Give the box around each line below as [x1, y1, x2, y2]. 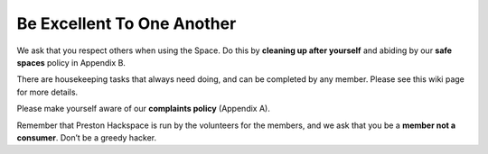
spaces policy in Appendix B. [16, 57, 127, 68]
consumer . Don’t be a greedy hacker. [16, 131, 157, 143]
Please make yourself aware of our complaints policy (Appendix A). [16, 104, 270, 114]
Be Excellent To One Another [16, 14, 237, 33]
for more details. [16, 86, 79, 97]
